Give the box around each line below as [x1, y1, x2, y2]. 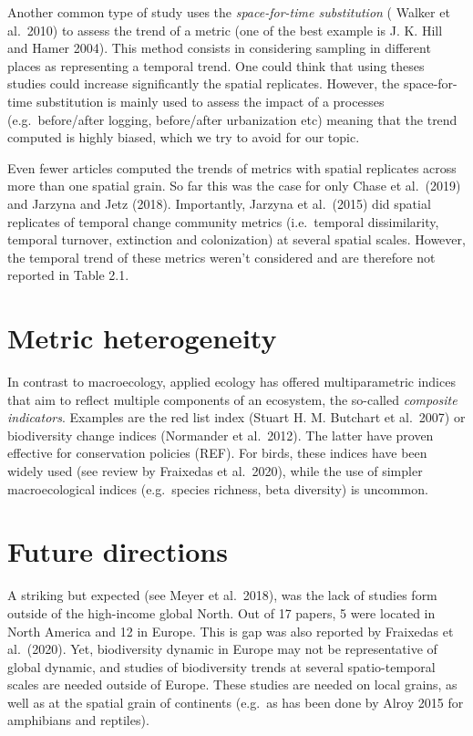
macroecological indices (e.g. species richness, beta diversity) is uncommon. [7, 479, 428, 498]
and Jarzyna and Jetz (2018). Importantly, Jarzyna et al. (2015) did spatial [7, 193, 431, 213]
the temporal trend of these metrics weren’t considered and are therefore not [7, 247, 436, 266]
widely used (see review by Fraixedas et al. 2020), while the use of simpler [7, 461, 423, 480]
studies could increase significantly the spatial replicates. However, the [7, 74, 400, 93]
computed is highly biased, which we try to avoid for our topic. [7, 128, 360, 147]
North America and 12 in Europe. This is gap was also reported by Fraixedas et [7, 621, 454, 640]
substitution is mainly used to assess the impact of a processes [36, 91, 385, 110]
